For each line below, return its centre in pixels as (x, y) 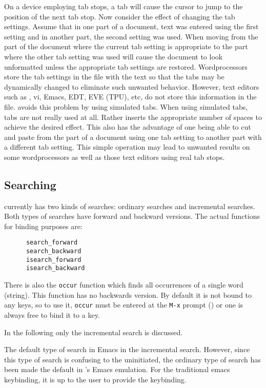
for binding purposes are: (43, 226)
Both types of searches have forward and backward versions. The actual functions (132, 216)
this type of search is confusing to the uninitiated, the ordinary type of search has (132, 359)
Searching (30, 184)
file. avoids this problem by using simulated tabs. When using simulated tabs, (126, 106)
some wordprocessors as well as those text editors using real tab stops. (115, 157)
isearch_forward (54, 260)
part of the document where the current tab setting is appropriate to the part (126, 46)
